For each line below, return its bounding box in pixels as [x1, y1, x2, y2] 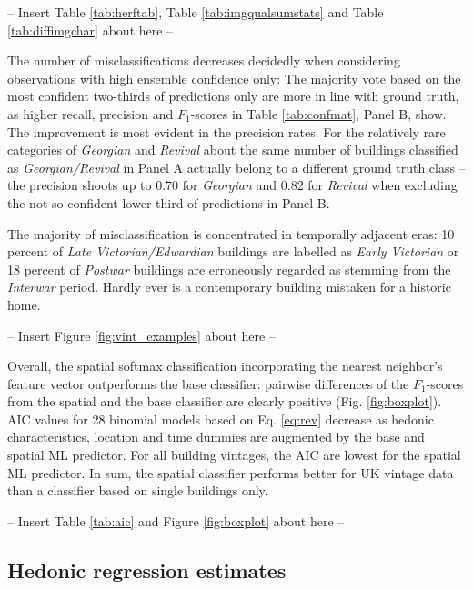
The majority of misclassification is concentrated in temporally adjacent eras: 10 [7, 224, 455, 243]
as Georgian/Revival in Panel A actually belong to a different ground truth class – [7, 157, 466, 176]
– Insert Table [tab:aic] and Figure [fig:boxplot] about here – [7, 511, 345, 530]
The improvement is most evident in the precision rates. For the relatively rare [7, 122, 446, 141]
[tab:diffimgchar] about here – [7, 20, 174, 39]
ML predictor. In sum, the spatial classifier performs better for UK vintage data [7, 463, 454, 482]
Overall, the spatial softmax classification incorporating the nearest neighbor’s [7, 356, 443, 375]
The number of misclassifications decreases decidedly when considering [7, 51, 400, 70]
